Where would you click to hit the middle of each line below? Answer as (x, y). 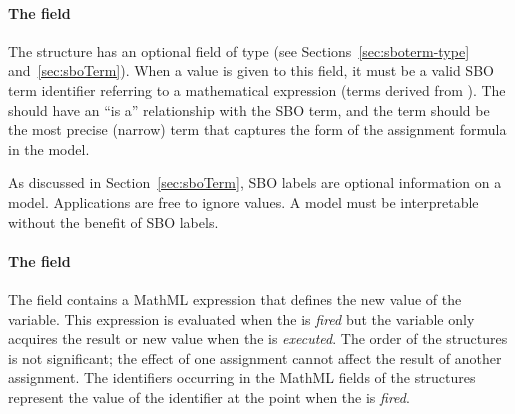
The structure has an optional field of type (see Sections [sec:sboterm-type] (239, 50)
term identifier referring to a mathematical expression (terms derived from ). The (257, 89)
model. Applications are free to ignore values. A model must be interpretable (243, 201)
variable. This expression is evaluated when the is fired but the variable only (241, 318)
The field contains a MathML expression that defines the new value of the (235, 298)
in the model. (49, 148)
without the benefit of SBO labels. (113, 221)
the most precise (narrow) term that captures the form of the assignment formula (257, 129)
